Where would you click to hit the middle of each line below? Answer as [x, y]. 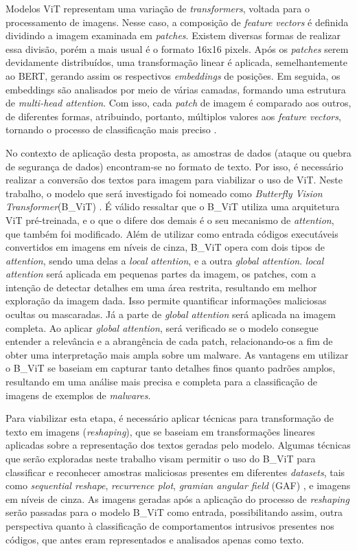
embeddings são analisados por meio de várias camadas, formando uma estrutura [176, 89]
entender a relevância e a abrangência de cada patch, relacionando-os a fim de [169, 341]
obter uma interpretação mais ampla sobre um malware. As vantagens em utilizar [177, 354]
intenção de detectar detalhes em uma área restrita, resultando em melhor [161, 287]
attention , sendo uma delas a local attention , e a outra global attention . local [165, 260]
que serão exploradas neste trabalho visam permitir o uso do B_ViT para [161, 458]
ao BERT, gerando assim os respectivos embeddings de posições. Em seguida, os [173, 75]
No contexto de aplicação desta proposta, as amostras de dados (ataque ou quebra [178, 152]
